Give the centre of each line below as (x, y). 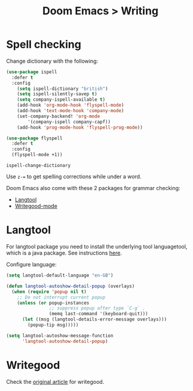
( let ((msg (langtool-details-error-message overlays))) (94, 319)
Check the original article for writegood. (55, 381)
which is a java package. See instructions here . (64, 253)
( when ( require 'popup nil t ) (49, 291)
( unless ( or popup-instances (53, 303)
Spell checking (44, 44)
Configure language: (31, 264)
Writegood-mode (36, 206)
